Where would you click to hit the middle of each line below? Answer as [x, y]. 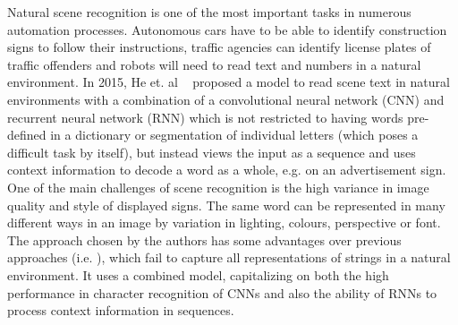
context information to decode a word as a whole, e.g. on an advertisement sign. [227, 170]
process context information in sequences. [121, 310]
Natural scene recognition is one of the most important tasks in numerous [209, 12]
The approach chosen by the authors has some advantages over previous [204, 239]
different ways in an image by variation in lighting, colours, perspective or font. [224, 222]
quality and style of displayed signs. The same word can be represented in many [226, 205]
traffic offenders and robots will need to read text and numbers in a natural [214, 64]
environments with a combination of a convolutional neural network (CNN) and [226, 99]
